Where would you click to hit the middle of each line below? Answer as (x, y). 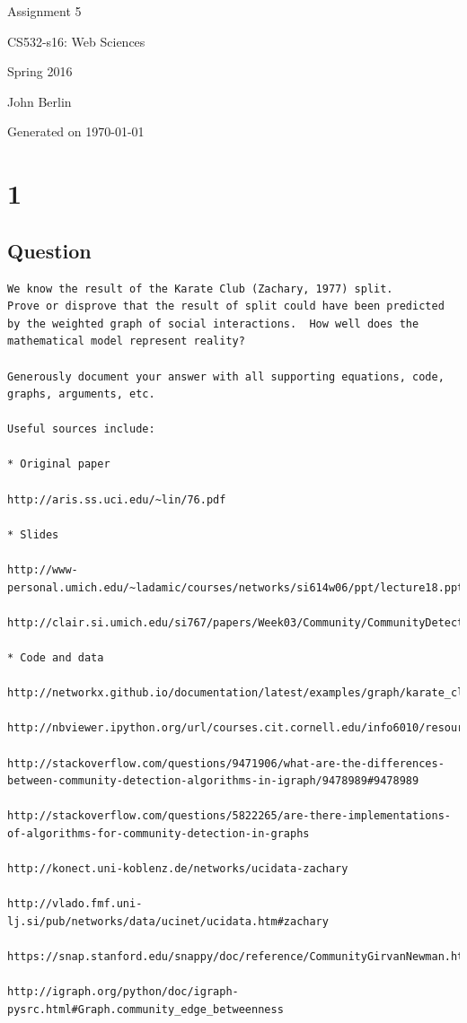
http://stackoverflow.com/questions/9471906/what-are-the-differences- (226, 763)
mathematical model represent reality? (126, 341)
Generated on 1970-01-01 (76, 131)
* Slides (33, 534)
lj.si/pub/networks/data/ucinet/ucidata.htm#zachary (168, 921)
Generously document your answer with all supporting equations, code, (226, 376)
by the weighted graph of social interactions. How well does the (213, 324)
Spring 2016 (40, 71)
